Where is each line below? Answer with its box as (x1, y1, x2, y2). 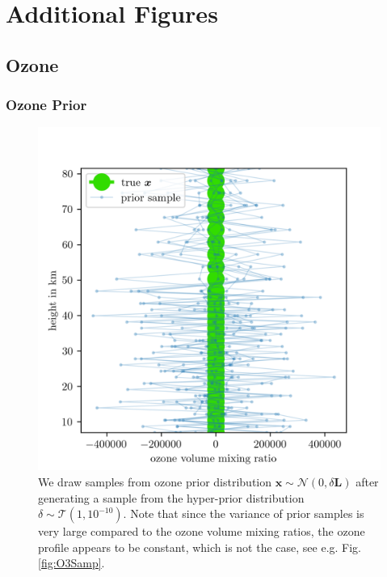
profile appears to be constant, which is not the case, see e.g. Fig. (38, 538, 362, 555)
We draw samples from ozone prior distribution (38, 473, 272, 490)
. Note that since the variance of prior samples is (123, 505, 364, 522)
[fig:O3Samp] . (38, 554, 105, 571)
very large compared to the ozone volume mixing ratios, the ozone (38, 523, 365, 540)
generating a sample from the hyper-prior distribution (38, 489, 305, 506)
